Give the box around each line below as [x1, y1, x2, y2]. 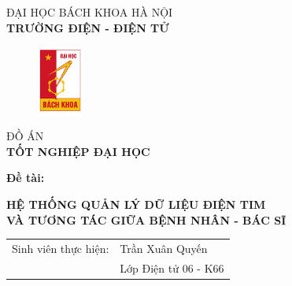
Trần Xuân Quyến [120, 240, 208, 256]
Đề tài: [6, 169, 45, 186]
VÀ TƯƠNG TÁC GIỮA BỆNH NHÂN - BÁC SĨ [6, 211, 286, 228]
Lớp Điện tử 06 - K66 [120, 259, 224, 276]
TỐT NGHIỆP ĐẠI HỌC [6, 143, 150, 159]
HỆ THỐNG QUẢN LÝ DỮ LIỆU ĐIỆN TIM [6, 195, 266, 212]
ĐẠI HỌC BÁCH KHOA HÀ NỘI [6, 4, 173, 20]
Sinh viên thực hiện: [12, 240, 109, 256]
